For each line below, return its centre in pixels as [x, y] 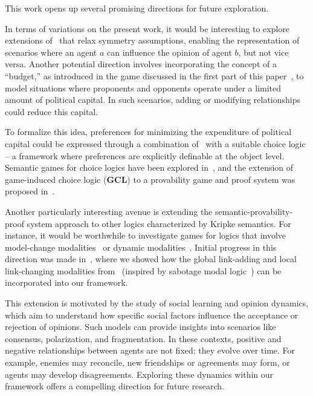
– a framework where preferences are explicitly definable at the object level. [145, 155]
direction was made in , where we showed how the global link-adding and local [151, 259]
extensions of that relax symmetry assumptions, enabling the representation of [152, 40]
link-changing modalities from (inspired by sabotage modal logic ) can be [143, 270]
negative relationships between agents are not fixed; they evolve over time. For [150, 350]
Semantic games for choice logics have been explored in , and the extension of [149, 167]
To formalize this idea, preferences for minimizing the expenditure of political [148, 132]
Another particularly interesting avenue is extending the [109, 211]
